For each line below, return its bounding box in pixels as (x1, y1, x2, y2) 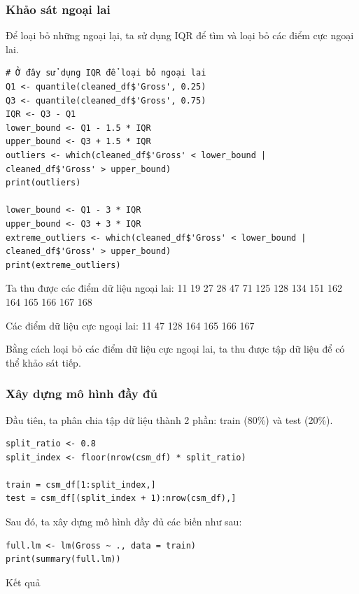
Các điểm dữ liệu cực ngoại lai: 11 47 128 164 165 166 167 (6, 318, 255, 332)
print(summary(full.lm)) (6, 554, 121, 565)
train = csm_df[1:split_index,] (6, 479, 156, 490)
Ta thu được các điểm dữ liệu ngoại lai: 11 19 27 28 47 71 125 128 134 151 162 (6, 281, 343, 295)
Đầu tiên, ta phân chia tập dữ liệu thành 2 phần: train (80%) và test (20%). (6, 412, 333, 427)
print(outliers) (6, 178, 81, 188)
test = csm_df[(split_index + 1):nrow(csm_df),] (6, 493, 237, 504)
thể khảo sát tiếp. (6, 355, 81, 369)
